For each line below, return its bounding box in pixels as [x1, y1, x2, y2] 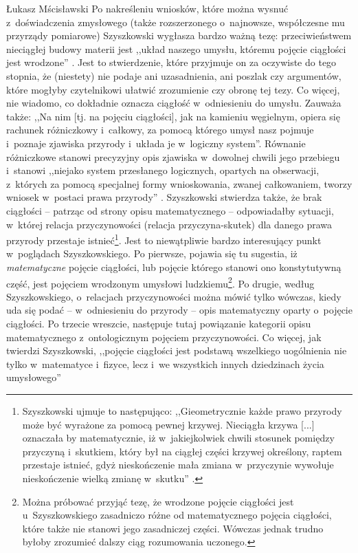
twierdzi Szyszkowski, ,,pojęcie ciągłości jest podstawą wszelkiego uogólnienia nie [6, 343, 347, 358]
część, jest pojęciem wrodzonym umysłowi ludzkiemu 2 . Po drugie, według [6, 274, 315, 290]
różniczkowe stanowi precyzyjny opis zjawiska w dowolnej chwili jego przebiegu [6, 149, 340, 164]
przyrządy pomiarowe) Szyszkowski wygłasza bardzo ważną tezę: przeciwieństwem [6, 28, 352, 43]
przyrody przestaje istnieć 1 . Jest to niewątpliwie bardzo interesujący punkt [6, 231, 322, 247]
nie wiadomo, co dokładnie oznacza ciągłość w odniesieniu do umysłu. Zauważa [6, 96, 342, 110]
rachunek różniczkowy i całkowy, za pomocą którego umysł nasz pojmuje [6, 122, 314, 137]
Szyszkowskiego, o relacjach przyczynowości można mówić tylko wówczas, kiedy [6, 289, 342, 303]
